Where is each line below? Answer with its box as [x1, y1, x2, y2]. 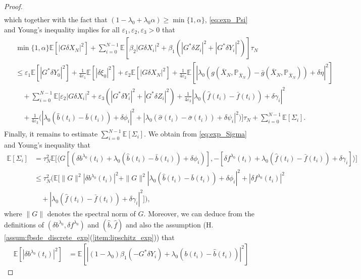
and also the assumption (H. [126, 219, 214, 229]
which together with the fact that [4, 14, 108, 25]
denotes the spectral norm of [47, 208, 136, 218]
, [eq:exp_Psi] [204, 14, 248, 25]
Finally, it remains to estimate [4, 128, 98, 139]
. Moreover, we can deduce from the [143, 208, 254, 218]
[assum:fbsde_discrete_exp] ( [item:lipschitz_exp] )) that [4, 231, 175, 242]
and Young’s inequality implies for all [4, 24, 120, 34]
